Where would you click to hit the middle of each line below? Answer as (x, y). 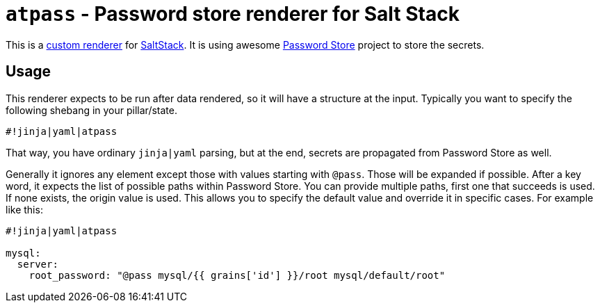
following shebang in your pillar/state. (91, 110)
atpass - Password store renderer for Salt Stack (233, 14)
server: (38, 264)
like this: (24, 209)
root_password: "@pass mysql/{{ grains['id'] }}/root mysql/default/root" (237, 275)
